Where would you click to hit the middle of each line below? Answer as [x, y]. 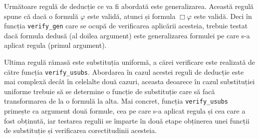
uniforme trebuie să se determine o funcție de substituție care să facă [110, 91]
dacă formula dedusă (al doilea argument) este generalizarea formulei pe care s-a [127, 35]
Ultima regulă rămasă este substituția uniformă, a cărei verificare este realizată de [130, 62]
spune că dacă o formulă [41, 16]
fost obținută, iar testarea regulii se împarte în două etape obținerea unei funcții [127, 120]
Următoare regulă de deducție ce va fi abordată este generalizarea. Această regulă [129, 6]
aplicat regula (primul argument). [55, 45]
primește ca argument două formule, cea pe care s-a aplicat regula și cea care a [125, 111]
